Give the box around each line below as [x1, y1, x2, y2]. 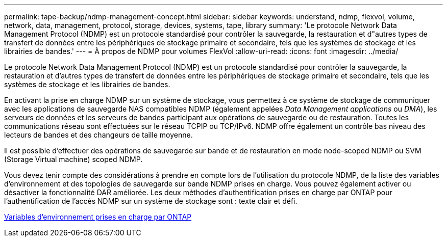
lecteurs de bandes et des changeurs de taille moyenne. [4, 130, 193, 139]
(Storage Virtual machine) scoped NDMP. [4, 155, 143, 164]
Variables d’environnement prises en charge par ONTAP [4, 212, 192, 221]
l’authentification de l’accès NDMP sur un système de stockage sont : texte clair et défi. [4, 197, 297, 205]
